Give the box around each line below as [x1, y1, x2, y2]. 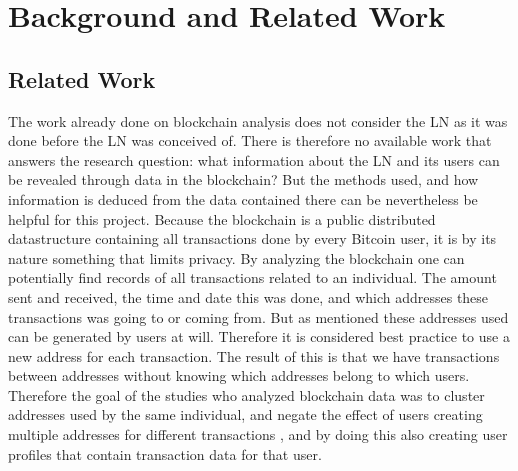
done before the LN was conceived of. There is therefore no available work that [8, 130, 492, 151]
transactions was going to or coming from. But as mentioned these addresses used [8, 306, 509, 327]
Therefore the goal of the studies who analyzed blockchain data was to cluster [8, 384, 485, 405]
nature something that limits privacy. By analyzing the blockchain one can [8, 247, 465, 268]
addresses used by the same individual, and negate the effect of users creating [8, 404, 483, 425]
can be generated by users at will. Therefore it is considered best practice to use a [8, 326, 510, 347]
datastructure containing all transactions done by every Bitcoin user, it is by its [8, 228, 497, 249]
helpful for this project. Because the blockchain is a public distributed [8, 208, 436, 229]
